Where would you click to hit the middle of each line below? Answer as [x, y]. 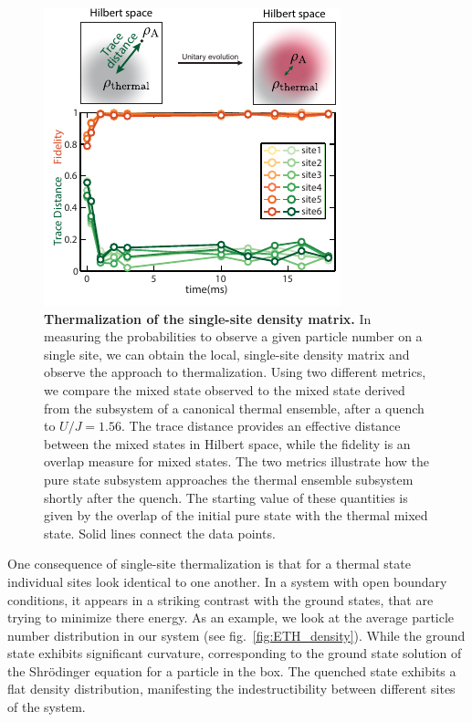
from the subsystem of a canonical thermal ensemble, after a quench [234, 408]
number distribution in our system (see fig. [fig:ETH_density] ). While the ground [236, 635]
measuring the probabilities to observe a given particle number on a [233, 336]
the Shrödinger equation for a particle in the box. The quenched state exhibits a [232, 670]
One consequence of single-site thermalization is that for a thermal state [209, 564]
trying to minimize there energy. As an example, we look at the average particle [231, 617]
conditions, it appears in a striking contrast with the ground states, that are [220, 599]
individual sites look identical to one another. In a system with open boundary [227, 581]
